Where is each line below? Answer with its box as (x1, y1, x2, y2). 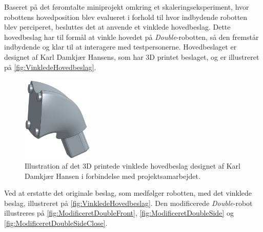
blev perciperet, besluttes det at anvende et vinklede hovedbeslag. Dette (4, 21, 231, 32)
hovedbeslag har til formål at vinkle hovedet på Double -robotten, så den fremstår (4, 31, 259, 42)
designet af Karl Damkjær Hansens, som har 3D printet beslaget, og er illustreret (4, 51, 259, 62)
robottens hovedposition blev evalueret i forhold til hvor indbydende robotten (4, 11, 248, 22)
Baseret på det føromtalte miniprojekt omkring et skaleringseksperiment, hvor (4, 2, 249, 12)
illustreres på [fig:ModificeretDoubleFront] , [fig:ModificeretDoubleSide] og (4, 207, 234, 218)
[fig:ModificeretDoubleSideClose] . (4, 218, 108, 228)
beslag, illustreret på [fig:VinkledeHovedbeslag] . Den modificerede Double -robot (4, 197, 253, 208)
